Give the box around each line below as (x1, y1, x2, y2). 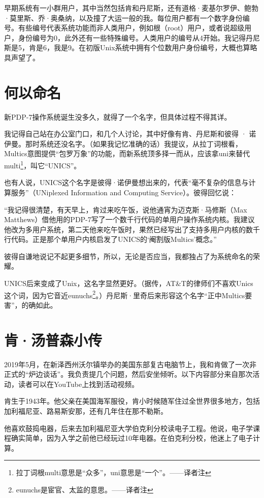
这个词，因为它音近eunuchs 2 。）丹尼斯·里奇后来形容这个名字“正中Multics (4, 288, 245, 300)
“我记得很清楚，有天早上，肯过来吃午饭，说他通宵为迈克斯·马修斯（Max (4, 204, 247, 215)
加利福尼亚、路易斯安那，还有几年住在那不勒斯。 (4, 406, 168, 416)
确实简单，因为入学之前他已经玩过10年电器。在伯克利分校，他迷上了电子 (11, 433, 253, 443)
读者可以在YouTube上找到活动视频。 (18, 378, 139, 389)
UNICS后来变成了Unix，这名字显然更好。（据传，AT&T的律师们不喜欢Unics (4, 278, 253, 289)
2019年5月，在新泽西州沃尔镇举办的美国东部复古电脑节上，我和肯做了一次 (4, 359, 249, 369)
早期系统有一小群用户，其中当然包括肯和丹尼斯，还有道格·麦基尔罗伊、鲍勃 (4, 3, 258, 13)
